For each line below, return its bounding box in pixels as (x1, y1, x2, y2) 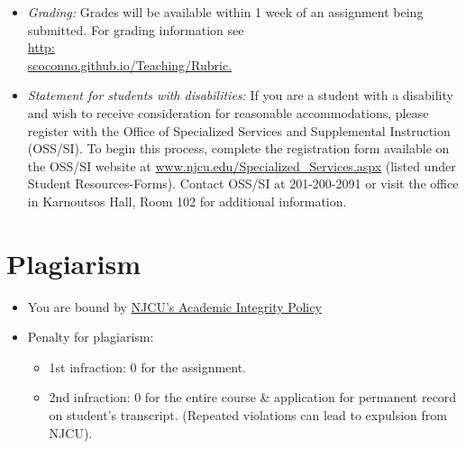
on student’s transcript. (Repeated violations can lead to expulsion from (49, 406, 447, 425)
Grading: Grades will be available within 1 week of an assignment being (27, 3, 424, 21)
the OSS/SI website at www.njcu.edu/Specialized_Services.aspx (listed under (27, 156, 456, 175)
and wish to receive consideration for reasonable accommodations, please (27, 103, 429, 122)
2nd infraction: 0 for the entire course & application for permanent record (49, 388, 457, 407)
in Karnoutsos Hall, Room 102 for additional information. (27, 191, 347, 210)
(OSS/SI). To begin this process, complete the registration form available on (27, 139, 450, 158)
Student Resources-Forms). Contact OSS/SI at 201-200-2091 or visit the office (27, 174, 459, 193)
